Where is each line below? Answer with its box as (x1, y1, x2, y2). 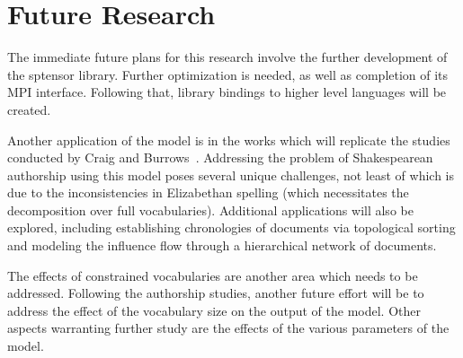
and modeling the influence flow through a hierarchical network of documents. (7, 236, 437, 255)
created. (7, 100, 51, 118)
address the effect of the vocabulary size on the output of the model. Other (7, 301, 421, 319)
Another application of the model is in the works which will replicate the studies (7, 130, 450, 149)
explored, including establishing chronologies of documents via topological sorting (7, 218, 456, 237)
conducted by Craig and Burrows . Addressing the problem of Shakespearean (7, 148, 433, 167)
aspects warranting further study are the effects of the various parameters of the (7, 319, 450, 337)
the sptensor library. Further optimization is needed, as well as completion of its (7, 65, 449, 83)
